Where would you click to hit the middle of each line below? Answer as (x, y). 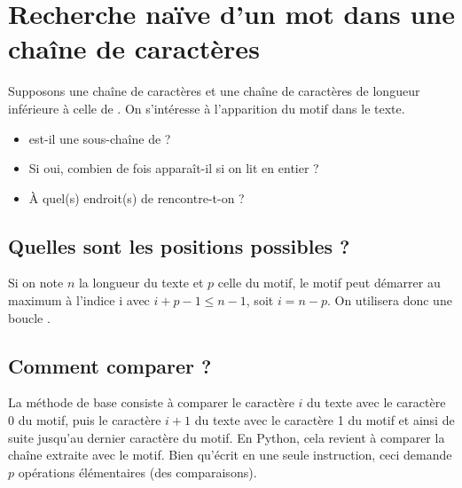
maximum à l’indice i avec (79, 300)
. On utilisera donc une (389, 300)
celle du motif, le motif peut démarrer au (329, 283)
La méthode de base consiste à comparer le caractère (151, 402)
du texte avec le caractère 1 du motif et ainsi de (325, 420)
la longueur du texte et (141, 283)
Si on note (36, 283)
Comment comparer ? (110, 365)
